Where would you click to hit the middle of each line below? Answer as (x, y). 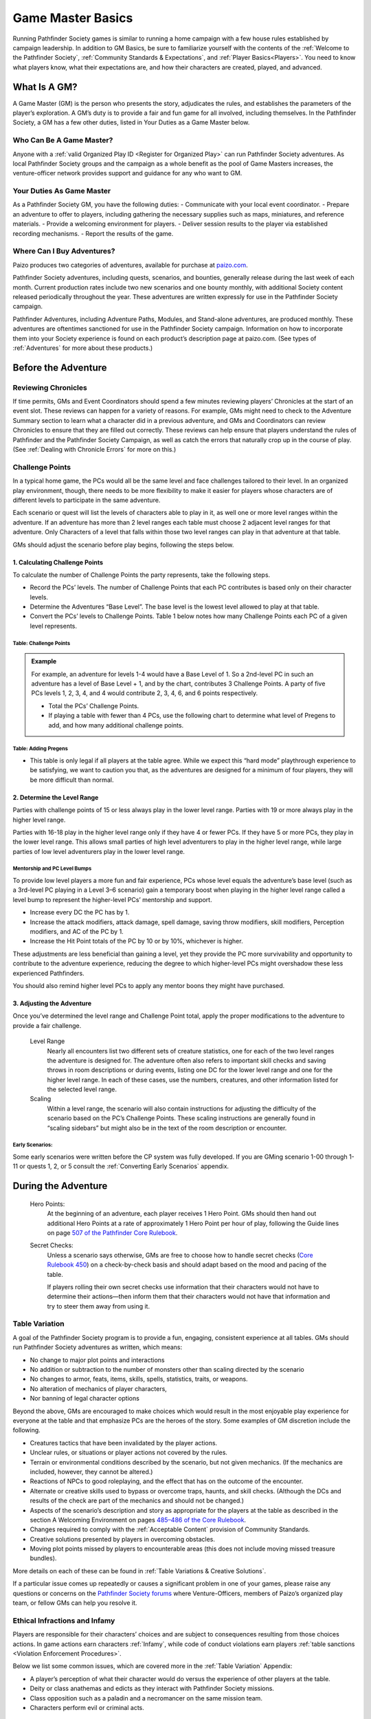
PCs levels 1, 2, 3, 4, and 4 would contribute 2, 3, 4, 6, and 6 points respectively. (145, 693)
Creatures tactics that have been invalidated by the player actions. (124, 1443)
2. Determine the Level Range (56, 797)
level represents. (54, 626)
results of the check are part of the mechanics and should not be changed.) (137, 1501)
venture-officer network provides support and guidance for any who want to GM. (127, 173)
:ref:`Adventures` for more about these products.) (83, 348)
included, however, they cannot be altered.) (91, 1471)
